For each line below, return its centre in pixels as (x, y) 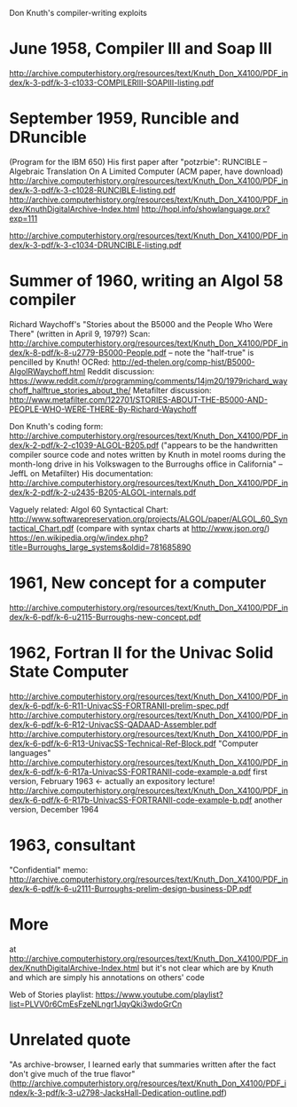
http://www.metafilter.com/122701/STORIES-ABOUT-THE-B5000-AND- (139, 399)
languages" (30, 752)
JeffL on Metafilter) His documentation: (81, 473)
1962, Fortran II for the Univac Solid (141, 652)
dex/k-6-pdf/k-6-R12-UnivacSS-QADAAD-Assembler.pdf (113, 724)
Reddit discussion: (121, 371)
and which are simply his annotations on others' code (107, 977)
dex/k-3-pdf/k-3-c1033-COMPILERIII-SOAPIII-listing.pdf (112, 82)
